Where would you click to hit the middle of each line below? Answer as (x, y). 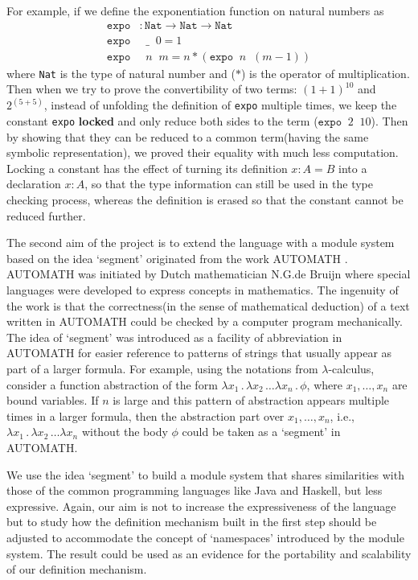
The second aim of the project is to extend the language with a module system (201, 243)
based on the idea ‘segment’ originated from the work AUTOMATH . (177, 258)
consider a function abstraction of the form (112, 384)
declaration (34, 184)
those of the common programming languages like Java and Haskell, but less (195, 490)
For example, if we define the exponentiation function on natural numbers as (195, 10)
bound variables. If (53, 400)
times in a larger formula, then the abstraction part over (145, 415)
